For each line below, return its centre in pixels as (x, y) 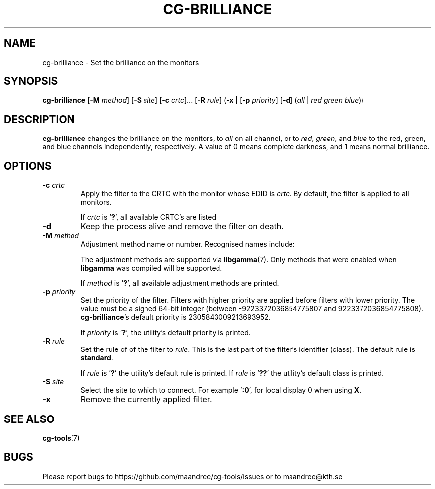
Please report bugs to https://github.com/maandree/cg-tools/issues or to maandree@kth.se (192, 476)
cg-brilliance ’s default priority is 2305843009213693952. (176, 317)
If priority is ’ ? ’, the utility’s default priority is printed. (166, 333)
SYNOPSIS (31, 81)
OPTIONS (28, 166)
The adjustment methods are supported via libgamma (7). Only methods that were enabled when (239, 260)
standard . (97, 358)
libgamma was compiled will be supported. (151, 268)
